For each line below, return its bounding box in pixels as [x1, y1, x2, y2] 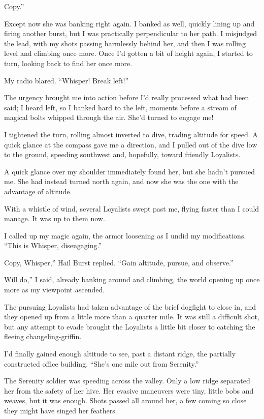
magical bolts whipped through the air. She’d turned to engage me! [4, 112, 214, 123]
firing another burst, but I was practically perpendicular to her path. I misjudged [4, 28, 257, 39]
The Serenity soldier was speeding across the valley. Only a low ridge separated [4, 375, 250, 386]
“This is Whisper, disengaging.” [4, 240, 102, 251]
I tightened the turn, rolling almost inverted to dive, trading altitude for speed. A [4, 129, 258, 139]
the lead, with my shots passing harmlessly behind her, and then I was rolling [4, 38, 246, 48]
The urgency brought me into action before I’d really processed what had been [4, 92, 249, 103]
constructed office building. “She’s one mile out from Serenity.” [4, 358, 199, 369]
